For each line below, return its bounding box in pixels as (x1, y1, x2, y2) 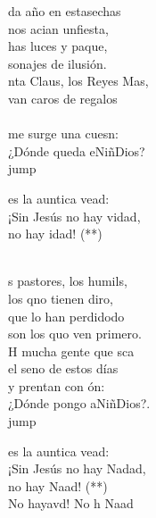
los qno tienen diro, (8, 288, 113, 307)
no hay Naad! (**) (8, 476, 108, 495)
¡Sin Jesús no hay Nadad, (8, 459, 146, 478)
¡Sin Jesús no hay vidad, (8, 206, 141, 225)
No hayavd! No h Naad (8, 494, 134, 513)
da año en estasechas (8, 2, 121, 20)
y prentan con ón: (8, 376, 105, 395)
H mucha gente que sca (8, 341, 135, 360)
